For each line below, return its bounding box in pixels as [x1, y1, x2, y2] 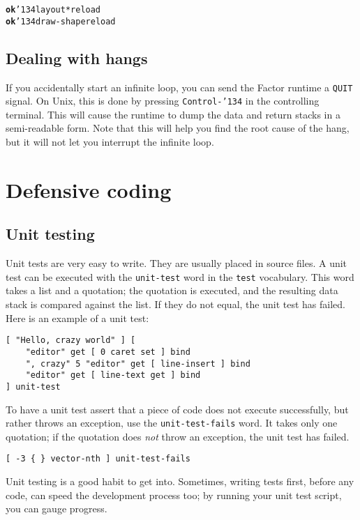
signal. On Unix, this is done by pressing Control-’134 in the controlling [6, 93, 320, 108]
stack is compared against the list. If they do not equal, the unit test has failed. [6, 297, 345, 312]
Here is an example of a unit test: [6, 310, 149, 325]
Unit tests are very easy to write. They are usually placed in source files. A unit [6, 256, 347, 270]
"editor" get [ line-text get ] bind [25, 370, 201, 381]
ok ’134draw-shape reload [6, 16, 116, 26]
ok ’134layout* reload [6, 5, 101, 15]
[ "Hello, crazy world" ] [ [6, 335, 136, 346]
